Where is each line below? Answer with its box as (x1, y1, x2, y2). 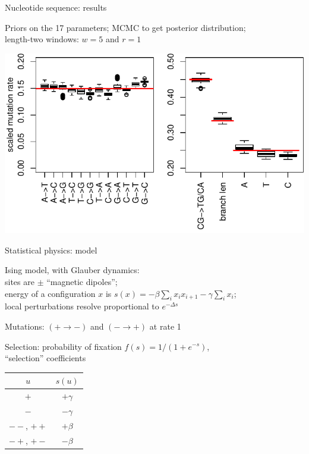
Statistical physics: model (5, 243, 97, 256)
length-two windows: (5, 33, 79, 45)
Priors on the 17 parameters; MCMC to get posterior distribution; (5, 21, 246, 33)
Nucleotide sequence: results (5, 1, 107, 13)
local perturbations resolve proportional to (5, 300, 159, 312)
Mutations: (5, 320, 45, 332)
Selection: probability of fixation (5, 340, 122, 352)
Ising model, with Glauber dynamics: (5, 264, 140, 276)
